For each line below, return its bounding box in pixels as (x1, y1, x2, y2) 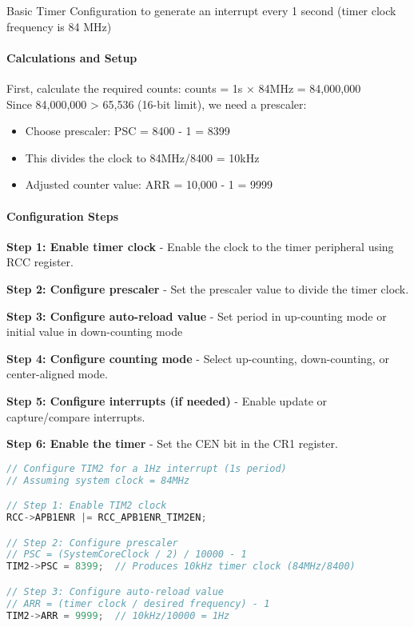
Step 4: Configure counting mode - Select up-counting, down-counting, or (6, 349, 389, 366)
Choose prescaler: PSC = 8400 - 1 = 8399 (25, 122, 230, 139)
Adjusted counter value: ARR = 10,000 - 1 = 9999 (25, 176, 273, 193)
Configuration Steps (6, 207, 118, 224)
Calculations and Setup (6, 49, 137, 66)
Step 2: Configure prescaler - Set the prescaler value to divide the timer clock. (6, 280, 409, 297)
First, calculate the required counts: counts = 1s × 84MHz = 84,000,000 (6, 79, 361, 96)
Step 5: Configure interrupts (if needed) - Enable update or (6, 392, 328, 409)
